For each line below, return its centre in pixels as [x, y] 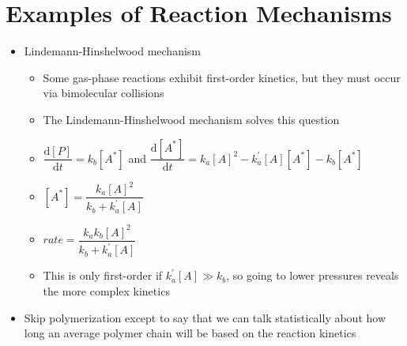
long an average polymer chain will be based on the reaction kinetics [190, 333]
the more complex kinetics [106, 290]
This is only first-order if [103, 275]
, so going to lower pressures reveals [313, 275]
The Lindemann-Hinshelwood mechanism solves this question [191, 119]
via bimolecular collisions [104, 93]
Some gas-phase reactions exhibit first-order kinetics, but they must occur [222, 77]
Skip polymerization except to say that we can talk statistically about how [205, 317]
